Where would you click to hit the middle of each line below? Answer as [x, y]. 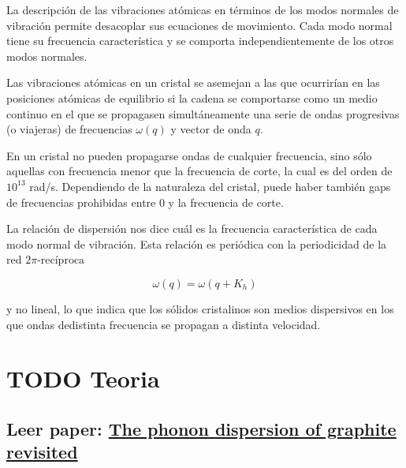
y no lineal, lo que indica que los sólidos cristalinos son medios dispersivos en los [200, 308]
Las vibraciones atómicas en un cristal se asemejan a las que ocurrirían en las [193, 82]
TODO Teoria [83, 378]
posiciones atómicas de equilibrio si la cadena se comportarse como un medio [192, 97]
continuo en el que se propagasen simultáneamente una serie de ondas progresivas [203, 113]
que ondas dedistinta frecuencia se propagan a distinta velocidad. [164, 324]
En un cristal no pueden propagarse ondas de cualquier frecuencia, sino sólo [189, 155]
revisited [42, 452]
